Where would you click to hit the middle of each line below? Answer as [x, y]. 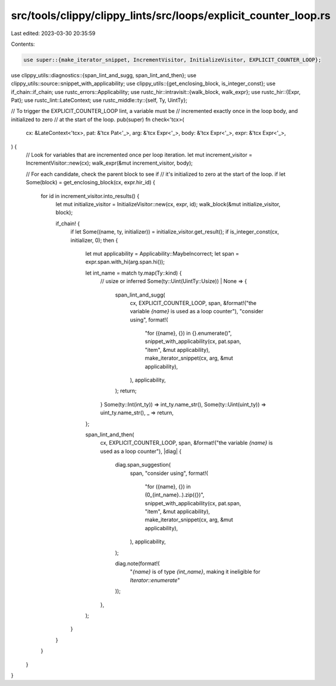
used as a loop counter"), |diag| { [141, 451]
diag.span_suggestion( [143, 465]
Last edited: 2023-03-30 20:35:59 [53, 33]
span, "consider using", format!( [169, 473]
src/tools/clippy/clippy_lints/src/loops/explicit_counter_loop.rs [171, 15]
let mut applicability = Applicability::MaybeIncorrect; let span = [162, 253]
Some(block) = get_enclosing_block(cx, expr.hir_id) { [91, 182]
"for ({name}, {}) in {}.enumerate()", [188, 333]
